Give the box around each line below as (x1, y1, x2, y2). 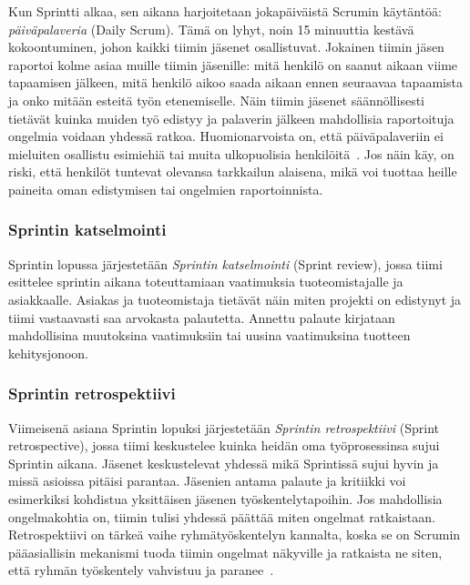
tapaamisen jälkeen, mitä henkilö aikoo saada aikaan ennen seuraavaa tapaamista (8, 73, 463, 92)
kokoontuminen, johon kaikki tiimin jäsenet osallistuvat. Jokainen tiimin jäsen (8, 37, 444, 56)
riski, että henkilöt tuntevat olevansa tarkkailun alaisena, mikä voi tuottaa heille (8, 162, 457, 181)
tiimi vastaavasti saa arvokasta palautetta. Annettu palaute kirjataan (8, 308, 395, 327)
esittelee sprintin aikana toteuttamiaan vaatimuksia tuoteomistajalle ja (8, 272, 404, 291)
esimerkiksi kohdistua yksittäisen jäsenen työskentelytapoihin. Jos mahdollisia (8, 489, 443, 508)
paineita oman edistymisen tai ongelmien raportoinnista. (8, 179, 323, 198)
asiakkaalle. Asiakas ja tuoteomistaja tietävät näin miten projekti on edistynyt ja (8, 289, 462, 308)
